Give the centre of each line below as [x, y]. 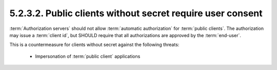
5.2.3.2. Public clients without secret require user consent [136, 13]
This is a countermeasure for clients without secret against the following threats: [94, 45]
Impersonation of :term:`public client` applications [88, 56]
